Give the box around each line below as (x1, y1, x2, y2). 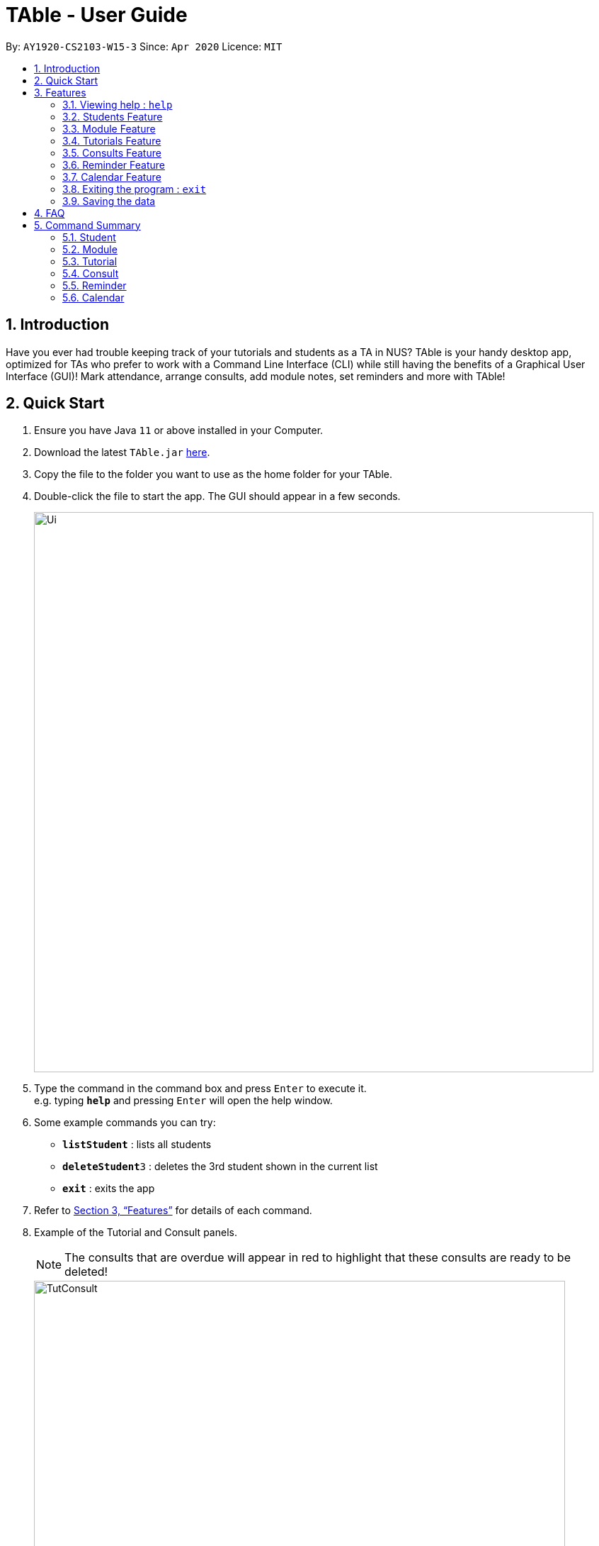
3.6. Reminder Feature (62, 158, 165, 171)
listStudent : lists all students (62, 1138, 212, 1151)
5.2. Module (62, 243, 118, 255)
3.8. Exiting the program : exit (62, 182, 207, 195)
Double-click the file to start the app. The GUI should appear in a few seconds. (34, 490, 401, 503)
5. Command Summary (34, 218, 141, 231)
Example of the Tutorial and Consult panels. (34, 1226, 237, 1239)
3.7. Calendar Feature (62, 170, 161, 183)
